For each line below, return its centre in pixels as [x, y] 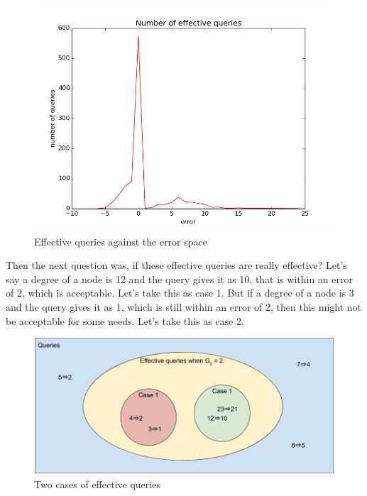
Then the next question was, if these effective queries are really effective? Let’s [176, 265]
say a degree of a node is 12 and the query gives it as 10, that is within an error [179, 279]
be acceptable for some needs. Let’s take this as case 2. [125, 320]
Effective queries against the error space [121, 241]
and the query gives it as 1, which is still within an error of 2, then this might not [184, 306]
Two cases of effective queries [97, 484]
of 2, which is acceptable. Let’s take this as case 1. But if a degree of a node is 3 [180, 293]
